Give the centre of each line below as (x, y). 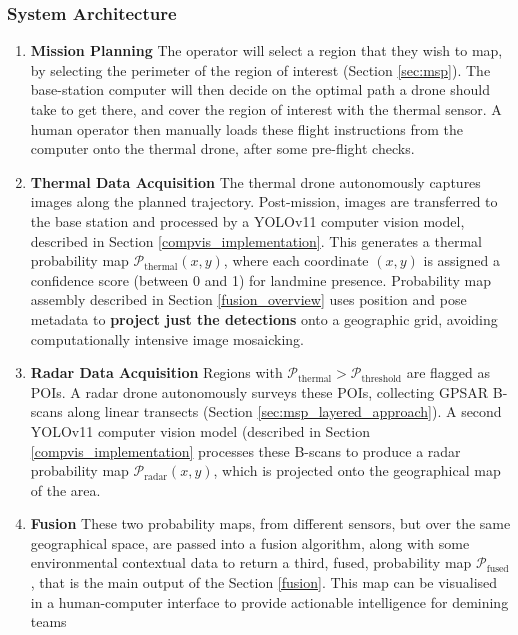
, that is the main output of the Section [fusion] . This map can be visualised (264, 582)
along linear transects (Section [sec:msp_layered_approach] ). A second (284, 411)
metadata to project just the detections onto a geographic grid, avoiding (264, 318)
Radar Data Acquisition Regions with (156, 372)
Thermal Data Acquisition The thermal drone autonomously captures (255, 181)
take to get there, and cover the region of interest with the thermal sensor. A (266, 109)
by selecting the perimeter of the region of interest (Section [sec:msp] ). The (260, 69)
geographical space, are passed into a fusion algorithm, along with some (250, 542)
